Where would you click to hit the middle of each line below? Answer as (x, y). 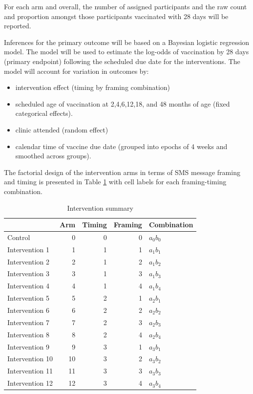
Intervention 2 (28, 261)
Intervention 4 (28, 286)
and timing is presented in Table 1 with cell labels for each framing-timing (115, 182)
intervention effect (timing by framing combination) (93, 87)
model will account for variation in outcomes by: (76, 71)
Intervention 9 (28, 346)
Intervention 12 (30, 383)
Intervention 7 (28, 322)
